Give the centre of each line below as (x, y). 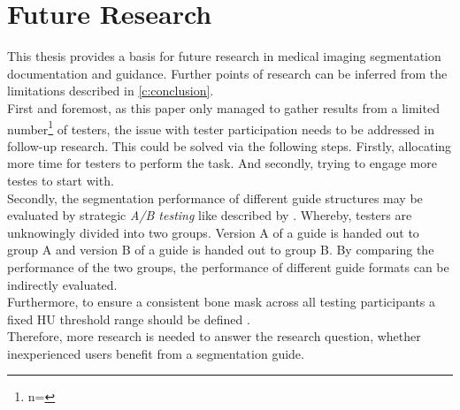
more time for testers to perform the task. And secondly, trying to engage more (222, 163)
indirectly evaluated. (62, 284)
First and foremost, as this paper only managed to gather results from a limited (223, 107)
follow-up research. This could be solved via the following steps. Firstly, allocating (230, 145)
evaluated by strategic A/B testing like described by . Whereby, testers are (210, 215)
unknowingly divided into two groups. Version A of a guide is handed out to (213, 232)
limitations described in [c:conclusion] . (111, 91)
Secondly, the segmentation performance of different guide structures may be (215, 197)
